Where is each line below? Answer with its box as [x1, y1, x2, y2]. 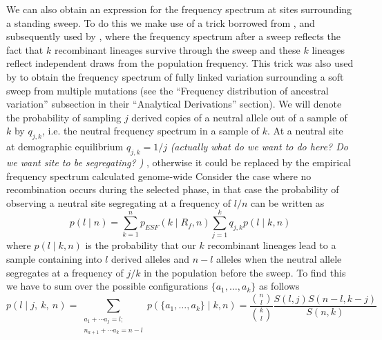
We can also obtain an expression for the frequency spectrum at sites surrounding [6, 2, 352, 16]
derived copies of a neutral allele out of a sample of [131, 110, 347, 124]
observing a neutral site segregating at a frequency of [6, 195, 231, 210]
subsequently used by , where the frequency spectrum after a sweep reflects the [6, 29, 341, 43]
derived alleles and [111, 252, 189, 266]
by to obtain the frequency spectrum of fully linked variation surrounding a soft [6, 69, 344, 83]
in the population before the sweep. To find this [144, 265, 346, 279]
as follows [258, 279, 300, 293]
